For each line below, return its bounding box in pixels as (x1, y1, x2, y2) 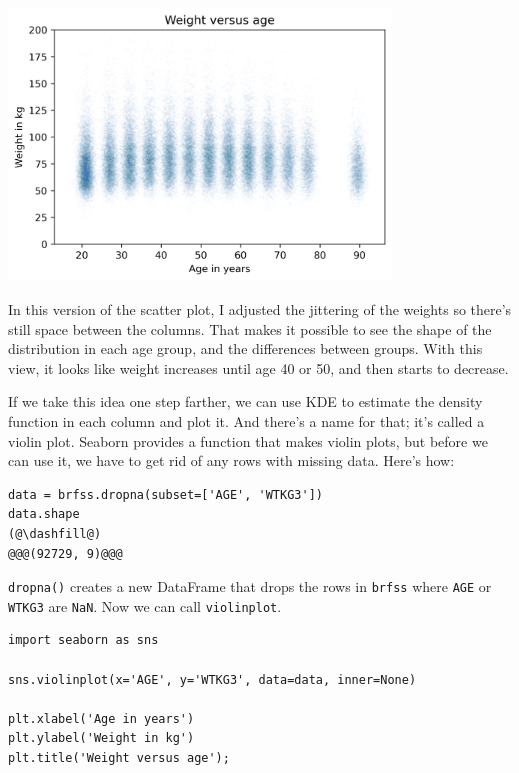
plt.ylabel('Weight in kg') (8, 731, 195, 746)
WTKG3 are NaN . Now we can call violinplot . (8, 595, 282, 616)
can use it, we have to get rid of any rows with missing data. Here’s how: (8, 450, 455, 471)
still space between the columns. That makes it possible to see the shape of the (8, 318, 492, 339)
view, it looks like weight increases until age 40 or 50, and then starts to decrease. (8, 357, 509, 378)
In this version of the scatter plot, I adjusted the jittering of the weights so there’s (8, 298, 512, 319)
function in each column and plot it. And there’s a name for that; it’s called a (8, 410, 485, 431)
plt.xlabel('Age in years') (8, 711, 195, 726)
